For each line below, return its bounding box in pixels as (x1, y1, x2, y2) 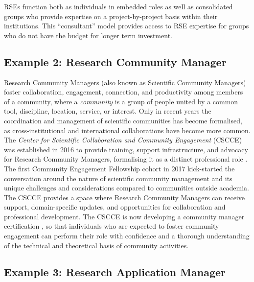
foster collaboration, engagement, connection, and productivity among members (4, 87, 243, 97)
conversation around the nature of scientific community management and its (4, 173, 232, 183)
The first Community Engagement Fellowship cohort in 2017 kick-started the (4, 163, 235, 173)
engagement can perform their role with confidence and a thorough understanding (4, 231, 250, 241)
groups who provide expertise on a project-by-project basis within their (4, 11, 218, 21)
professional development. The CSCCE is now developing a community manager (4, 211, 245, 221)
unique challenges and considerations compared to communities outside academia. (4, 183, 249, 193)
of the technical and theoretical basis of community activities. (4, 240, 189, 250)
